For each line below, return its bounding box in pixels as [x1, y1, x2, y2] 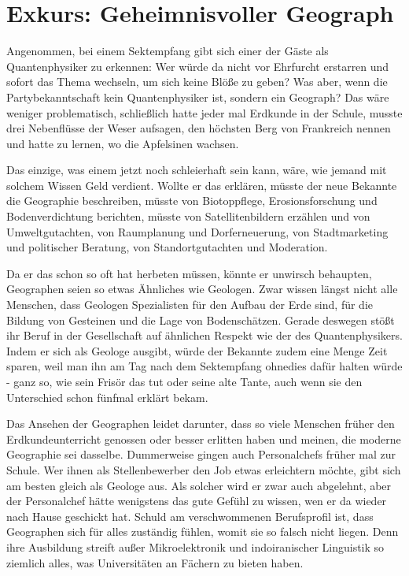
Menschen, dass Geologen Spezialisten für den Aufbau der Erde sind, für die [6, 296, 373, 313]
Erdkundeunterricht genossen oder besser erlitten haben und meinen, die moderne [6, 430, 401, 447]
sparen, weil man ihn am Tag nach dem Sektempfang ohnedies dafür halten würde [6, 358, 403, 374]
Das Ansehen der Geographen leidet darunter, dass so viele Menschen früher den [6, 415, 395, 432]
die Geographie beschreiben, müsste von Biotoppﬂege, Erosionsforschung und [6, 192, 378, 209]
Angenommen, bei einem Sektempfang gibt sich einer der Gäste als [6, 43, 329, 59]
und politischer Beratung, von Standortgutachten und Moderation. [6, 239, 328, 255]
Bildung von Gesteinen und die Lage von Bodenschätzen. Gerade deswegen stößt [6, 311, 395, 328]
